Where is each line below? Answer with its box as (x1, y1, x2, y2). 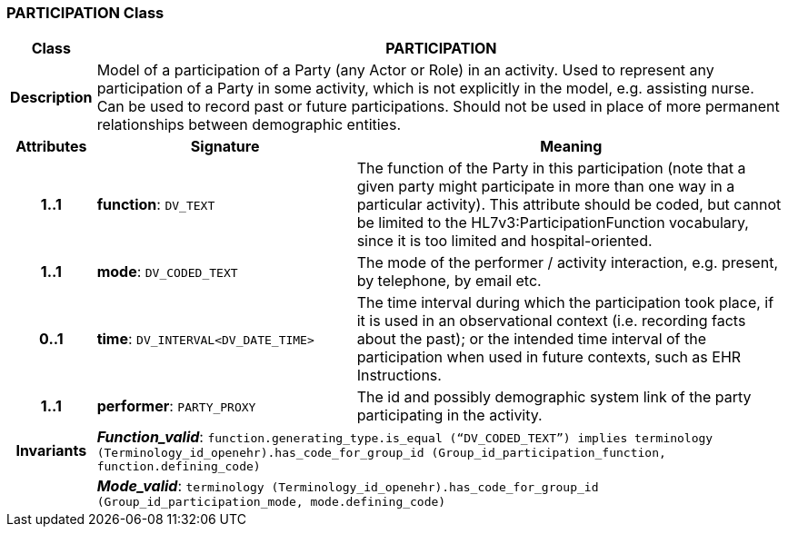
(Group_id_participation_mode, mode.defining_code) (96, 495, 446, 509)
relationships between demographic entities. (96, 115, 401, 134)
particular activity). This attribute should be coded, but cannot (356, 195, 782, 214)
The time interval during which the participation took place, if (356, 293, 774, 312)
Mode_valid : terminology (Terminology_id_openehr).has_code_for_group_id (96, 477, 599, 496)
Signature (190, 137, 260, 156)
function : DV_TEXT (96, 195, 215, 214)
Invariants (15, 441, 87, 460)
